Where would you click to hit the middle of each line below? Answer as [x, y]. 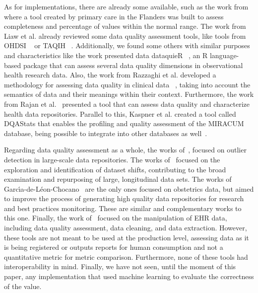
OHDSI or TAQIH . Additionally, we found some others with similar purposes [127, 45]
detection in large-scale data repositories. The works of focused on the [112, 159]
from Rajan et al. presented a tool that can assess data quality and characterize [127, 104]
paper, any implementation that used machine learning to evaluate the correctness [129, 276]
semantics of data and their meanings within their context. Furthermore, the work [129, 94]
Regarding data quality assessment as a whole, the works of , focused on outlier [125, 150]
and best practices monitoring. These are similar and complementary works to [123, 208]
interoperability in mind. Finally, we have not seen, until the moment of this [120, 266]
